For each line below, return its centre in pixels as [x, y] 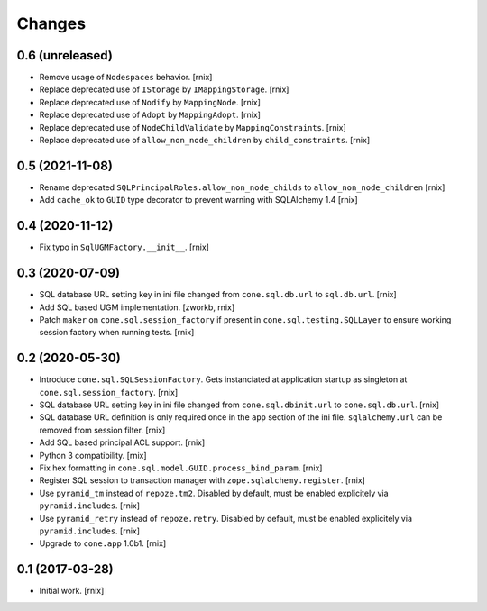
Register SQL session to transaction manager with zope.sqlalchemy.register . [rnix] [202, 480]
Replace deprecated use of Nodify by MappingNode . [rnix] [150, 102]
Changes [51, 23]
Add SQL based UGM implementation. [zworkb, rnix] [137, 307]
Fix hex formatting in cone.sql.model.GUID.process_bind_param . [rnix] [181, 468]
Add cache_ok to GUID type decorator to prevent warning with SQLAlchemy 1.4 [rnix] [198, 200]
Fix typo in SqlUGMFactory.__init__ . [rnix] [124, 247]
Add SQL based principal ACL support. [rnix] [122, 442]
